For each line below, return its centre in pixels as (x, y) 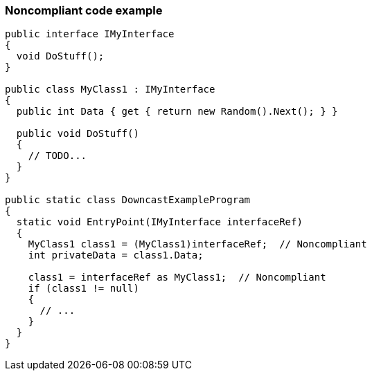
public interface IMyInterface (90, 34)
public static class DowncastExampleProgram (128, 200)
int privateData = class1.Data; (116, 255)
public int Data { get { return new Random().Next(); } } (177, 112)
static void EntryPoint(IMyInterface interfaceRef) (159, 222)
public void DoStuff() (78, 134)
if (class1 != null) (83, 289)
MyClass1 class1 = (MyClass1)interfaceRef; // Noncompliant (197, 244)
